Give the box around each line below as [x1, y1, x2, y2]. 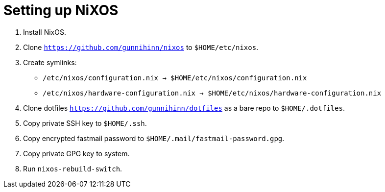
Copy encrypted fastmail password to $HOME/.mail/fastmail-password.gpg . [23, 134, 285, 143]
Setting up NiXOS [3, 2, 119, 19]
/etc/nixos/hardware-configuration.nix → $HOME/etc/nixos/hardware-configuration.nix [43, 89, 382, 97]
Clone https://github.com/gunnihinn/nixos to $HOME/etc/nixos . [23, 43, 259, 51]
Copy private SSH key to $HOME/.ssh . [23, 119, 147, 127]
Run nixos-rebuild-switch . [23, 164, 122, 173]
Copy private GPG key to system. [23, 149, 130, 158]
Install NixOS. [23, 27, 66, 36]
